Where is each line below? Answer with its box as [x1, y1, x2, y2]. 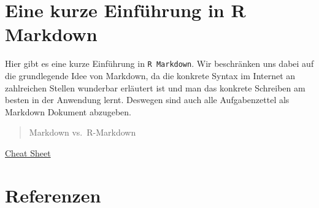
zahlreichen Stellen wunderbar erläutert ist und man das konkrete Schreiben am [5, 81, 306, 94]
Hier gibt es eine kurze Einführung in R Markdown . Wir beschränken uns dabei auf [5, 57, 314, 70]
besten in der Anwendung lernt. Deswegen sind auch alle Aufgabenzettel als [5, 93, 290, 106]
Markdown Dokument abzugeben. [5, 105, 131, 118]
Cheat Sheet [5, 146, 51, 159]
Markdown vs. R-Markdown [29, 126, 136, 139]
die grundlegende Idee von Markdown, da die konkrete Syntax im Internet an [5, 69, 296, 82]
